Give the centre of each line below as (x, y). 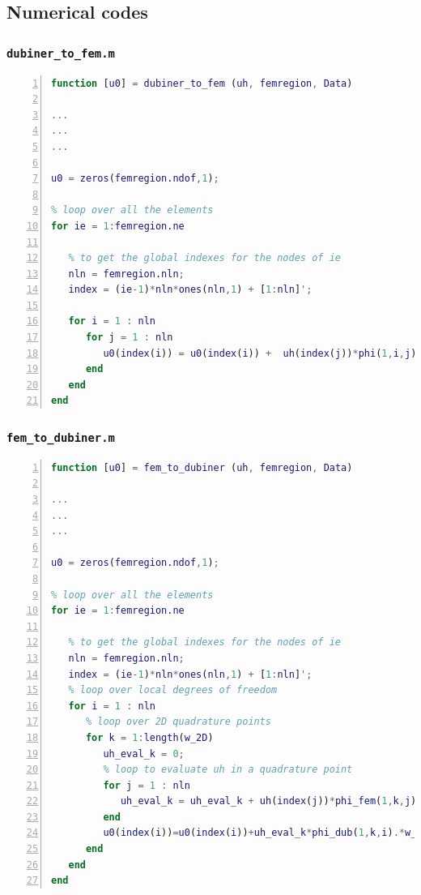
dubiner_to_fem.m (61, 53)
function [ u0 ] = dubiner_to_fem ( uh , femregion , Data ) (202, 83)
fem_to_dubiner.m (61, 437)
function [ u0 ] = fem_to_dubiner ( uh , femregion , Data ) (202, 467)
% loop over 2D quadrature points (179, 722)
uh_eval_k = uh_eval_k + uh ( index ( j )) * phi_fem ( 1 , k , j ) (268, 801)
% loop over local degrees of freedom (173, 690)
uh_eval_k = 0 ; (144, 754)
